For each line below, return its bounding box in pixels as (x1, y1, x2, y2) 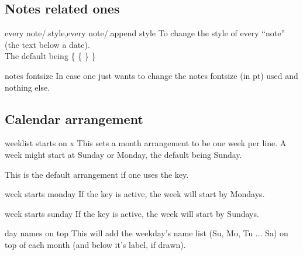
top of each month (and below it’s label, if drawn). (5, 238, 186, 250)
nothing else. (5, 81, 50, 93)
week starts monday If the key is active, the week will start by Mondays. (5, 188, 265, 200)
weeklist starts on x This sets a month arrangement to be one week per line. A (5, 137, 287, 149)
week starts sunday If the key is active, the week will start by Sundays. (5, 207, 259, 219)
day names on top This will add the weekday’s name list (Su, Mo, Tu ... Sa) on (5, 227, 288, 239)
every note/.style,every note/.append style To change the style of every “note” (5, 27, 285, 39)
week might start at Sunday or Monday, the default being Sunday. (5, 148, 242, 160)
